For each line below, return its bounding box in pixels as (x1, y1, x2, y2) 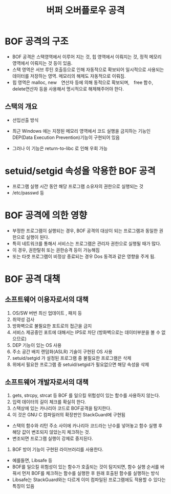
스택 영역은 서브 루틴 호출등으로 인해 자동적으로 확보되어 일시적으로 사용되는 (12, 66, 164, 73)
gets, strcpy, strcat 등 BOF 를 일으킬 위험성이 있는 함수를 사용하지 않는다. (12, 392, 160, 399)
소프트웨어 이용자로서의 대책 (5, 295, 89, 304)
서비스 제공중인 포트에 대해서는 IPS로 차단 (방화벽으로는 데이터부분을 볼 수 (12, 329, 161, 335)
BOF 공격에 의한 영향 (5, 209, 88, 221)
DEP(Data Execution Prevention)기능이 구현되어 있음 (12, 134, 120, 140)
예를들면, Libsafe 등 (12, 457, 53, 464)
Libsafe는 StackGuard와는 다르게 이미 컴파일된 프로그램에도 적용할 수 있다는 (12, 477, 166, 483)
